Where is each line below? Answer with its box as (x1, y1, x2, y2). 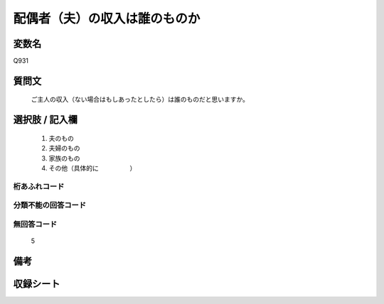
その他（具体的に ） (48, 164, 137, 173)
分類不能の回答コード (13, 200, 87, 210)
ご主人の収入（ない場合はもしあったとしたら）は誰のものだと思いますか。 (31, 95, 249, 104)
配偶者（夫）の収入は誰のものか (13, 11, 201, 26)
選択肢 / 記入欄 (13, 114, 78, 126)
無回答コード (13, 219, 58, 229)
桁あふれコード (13, 181, 65, 191)
